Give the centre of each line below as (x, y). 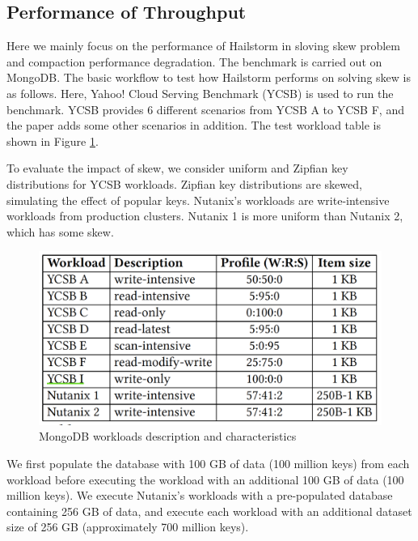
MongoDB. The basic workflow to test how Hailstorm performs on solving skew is (209, 77)
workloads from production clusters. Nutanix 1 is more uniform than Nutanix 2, (205, 216)
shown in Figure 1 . (53, 141)
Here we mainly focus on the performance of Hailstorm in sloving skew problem (203, 46)
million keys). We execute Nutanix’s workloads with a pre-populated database (200, 495)
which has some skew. (60, 231)
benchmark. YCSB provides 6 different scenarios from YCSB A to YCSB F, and (205, 109)
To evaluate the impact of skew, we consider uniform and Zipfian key (177, 168)
